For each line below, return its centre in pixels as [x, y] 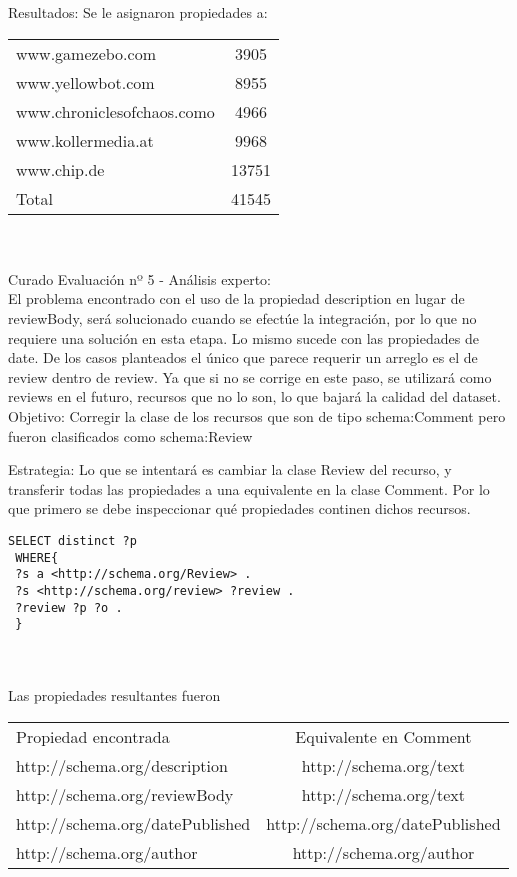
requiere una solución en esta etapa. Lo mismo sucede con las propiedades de [243, 337]
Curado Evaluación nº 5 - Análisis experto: [139, 278]
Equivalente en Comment [383, 736]
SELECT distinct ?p [72, 540]
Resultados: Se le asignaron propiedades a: [138, 12]
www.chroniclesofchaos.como [115, 111]
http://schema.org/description [122, 765]
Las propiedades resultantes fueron [114, 695]
